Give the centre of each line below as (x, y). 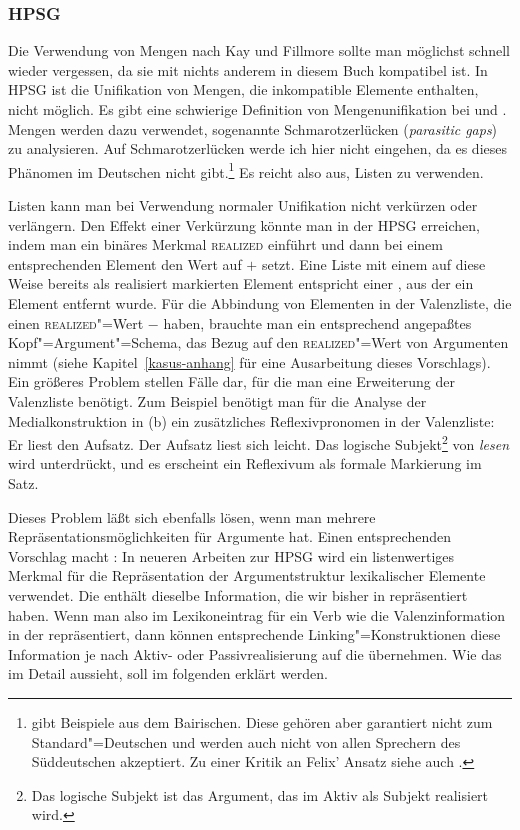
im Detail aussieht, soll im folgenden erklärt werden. (168, 673)
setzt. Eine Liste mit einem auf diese (373, 263)
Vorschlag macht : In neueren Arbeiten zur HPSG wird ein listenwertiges (231, 555)
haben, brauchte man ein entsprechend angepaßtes (317, 322)
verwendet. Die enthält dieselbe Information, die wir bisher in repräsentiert (238, 594)
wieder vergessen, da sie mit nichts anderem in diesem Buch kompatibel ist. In (248, 69)
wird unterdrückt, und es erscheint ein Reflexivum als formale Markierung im (245, 463)
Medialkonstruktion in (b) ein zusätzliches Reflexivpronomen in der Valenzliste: (251, 420)
